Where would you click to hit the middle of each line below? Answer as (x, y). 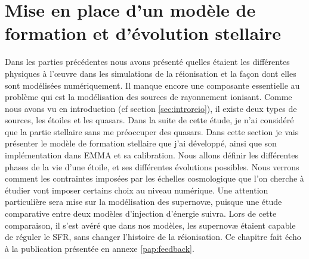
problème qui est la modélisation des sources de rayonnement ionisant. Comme (149, 97)
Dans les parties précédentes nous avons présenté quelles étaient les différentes (147, 62)
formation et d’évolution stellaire (143, 33)
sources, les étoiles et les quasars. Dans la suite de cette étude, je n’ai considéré (149, 120)
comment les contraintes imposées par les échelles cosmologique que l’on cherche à (154, 178)
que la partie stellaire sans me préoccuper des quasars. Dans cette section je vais (152, 131)
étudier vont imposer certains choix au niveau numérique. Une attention (137, 190)
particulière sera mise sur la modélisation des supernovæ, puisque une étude (143, 202)
